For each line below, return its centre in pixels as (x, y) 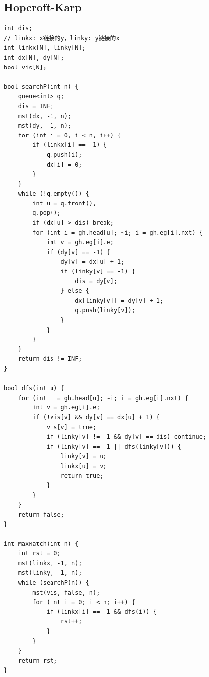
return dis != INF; (50, 359)
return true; (82, 476)
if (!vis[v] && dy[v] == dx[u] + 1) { (96, 417)
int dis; (18, 29)
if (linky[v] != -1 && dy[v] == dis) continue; (126, 437)
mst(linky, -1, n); (50, 573)
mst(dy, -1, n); (45, 126)
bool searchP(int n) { (41, 87)
